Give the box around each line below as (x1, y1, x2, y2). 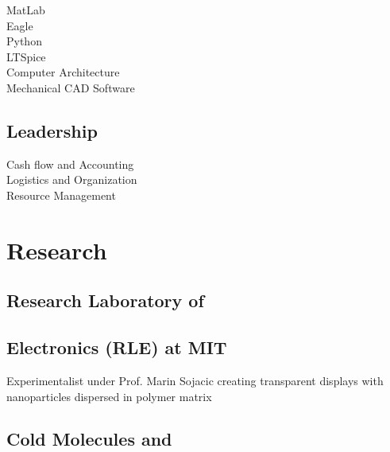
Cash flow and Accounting (6, 155, 134, 172)
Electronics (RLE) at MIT (6, 335, 227, 360)
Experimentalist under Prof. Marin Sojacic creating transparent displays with (6, 372, 384, 388)
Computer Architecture (6, 64, 120, 80)
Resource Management (6, 186, 116, 203)
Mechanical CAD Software (6, 79, 135, 95)
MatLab (6, 2, 45, 18)
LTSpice (6, 48, 46, 64)
